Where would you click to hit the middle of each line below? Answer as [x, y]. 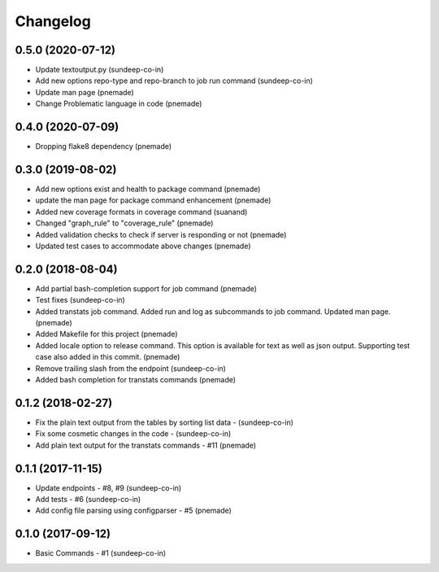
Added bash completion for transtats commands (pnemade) [135, 380]
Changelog [53, 21]
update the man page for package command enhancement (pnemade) [153, 200]
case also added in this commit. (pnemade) [108, 357]
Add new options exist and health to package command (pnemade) [148, 189]
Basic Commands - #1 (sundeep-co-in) [101, 553]
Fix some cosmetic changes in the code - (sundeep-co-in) [133, 434]
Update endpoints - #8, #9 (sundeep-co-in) [109, 487]
